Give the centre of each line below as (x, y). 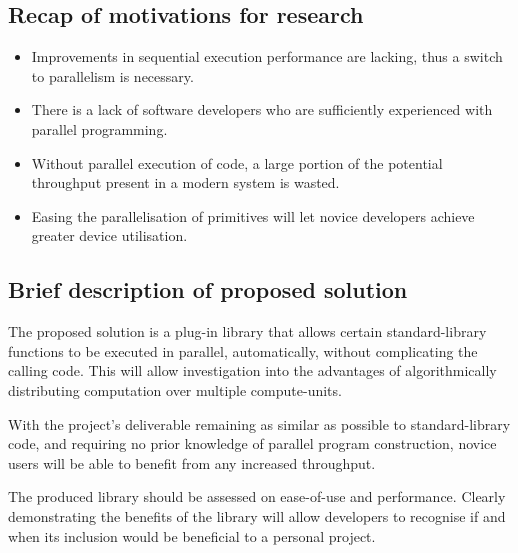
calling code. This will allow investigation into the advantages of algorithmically (252, 370)
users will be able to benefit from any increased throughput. (192, 462)
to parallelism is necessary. (112, 75)
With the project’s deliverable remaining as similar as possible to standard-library (259, 423)
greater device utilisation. (109, 235)
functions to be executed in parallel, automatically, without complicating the (243, 350)
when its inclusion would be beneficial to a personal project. (192, 535)
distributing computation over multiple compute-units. (175, 389)
